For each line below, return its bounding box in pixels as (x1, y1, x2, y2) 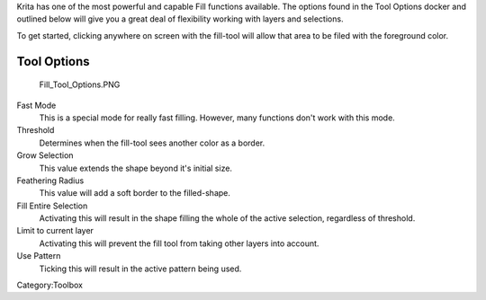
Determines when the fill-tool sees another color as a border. (39, 137, 265, 148)
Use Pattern (16, 251, 61, 261)
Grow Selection (16, 150, 74, 161)
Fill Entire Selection (16, 200, 88, 211)
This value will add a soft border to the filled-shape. (39, 188, 231, 199)
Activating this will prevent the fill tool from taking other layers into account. (39, 238, 319, 249)
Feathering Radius (16, 175, 85, 186)
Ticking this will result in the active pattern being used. (39, 263, 242, 274)
